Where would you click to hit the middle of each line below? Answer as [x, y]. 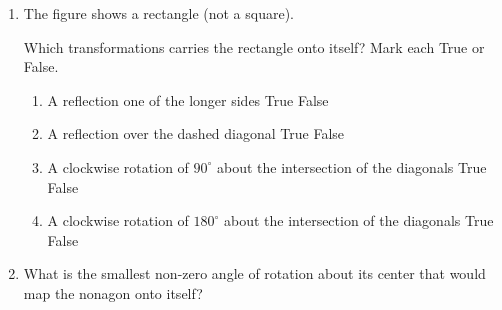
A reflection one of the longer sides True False [188, 99]
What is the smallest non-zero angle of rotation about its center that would [254, 273]
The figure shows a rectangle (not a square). [159, 13]
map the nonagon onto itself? [113, 292]
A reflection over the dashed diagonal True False [196, 133]
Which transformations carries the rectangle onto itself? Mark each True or [254, 46]
